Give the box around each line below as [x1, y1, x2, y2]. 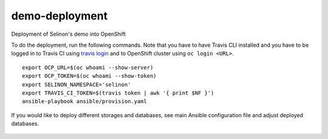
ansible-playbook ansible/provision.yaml [22, 98, 147, 105]
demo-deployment [11, 9, 108, 22]
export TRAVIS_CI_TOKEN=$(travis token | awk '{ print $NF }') [22, 89, 214, 97]
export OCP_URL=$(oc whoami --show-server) [22, 64, 154, 71]
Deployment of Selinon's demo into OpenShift [11, 30, 126, 38]
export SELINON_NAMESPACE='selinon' [22, 81, 131, 88]
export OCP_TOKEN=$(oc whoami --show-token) [22, 73, 157, 80]
